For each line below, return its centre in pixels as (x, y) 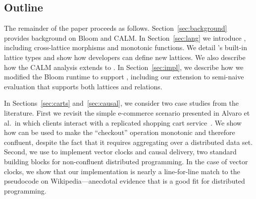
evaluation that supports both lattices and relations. (83, 86)
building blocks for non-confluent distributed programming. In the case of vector (126, 161)
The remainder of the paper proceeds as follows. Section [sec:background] (116, 28)
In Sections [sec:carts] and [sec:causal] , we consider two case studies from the (122, 103)
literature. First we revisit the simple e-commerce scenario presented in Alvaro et (127, 112)
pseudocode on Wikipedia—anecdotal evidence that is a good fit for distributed (125, 181)
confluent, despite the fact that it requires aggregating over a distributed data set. (128, 142)
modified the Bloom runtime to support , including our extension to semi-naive (124, 77)
